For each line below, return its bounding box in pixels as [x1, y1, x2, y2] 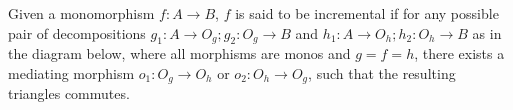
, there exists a [414, 43, 505, 64]
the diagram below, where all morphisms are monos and [8, 43, 351, 64]
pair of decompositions [8, 22, 146, 43]
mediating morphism [8, 62, 135, 83]
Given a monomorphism [8, 3, 155, 23]
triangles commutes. [8, 83, 130, 104]
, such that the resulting [308, 62, 456, 83]
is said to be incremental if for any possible [235, 3, 499, 23]
